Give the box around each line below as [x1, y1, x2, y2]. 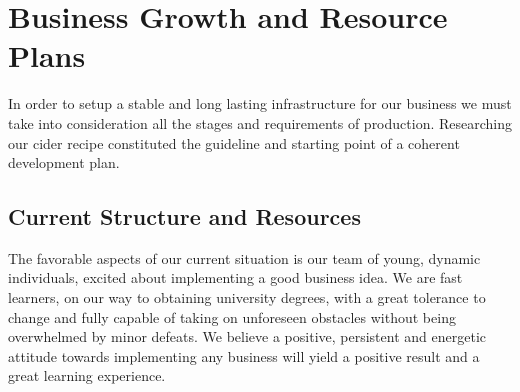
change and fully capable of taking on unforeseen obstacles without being [8, 306, 456, 327]
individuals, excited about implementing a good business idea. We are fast [8, 267, 463, 288]
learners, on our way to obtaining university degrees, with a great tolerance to [8, 287, 486, 308]
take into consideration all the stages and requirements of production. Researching [8, 112, 512, 133]
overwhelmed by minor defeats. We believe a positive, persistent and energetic [8, 326, 486, 347]
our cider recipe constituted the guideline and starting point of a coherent [8, 132, 460, 153]
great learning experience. [8, 365, 166, 386]
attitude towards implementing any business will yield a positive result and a [8, 345, 480, 366]
